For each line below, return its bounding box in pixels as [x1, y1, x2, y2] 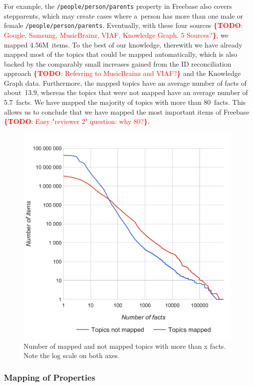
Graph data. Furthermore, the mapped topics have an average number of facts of [4, 77, 247, 88]
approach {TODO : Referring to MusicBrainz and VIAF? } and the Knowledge [4, 68, 241, 78]
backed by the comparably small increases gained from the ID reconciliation [4, 58, 231, 69]
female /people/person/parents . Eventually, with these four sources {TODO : [4, 20, 243, 30]
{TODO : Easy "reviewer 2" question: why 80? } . [4, 116, 150, 126]
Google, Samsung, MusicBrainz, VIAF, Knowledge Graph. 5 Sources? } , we [4, 29, 229, 40]
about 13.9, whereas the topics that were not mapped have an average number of [4, 87, 248, 97]
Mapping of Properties [4, 371, 95, 383]
